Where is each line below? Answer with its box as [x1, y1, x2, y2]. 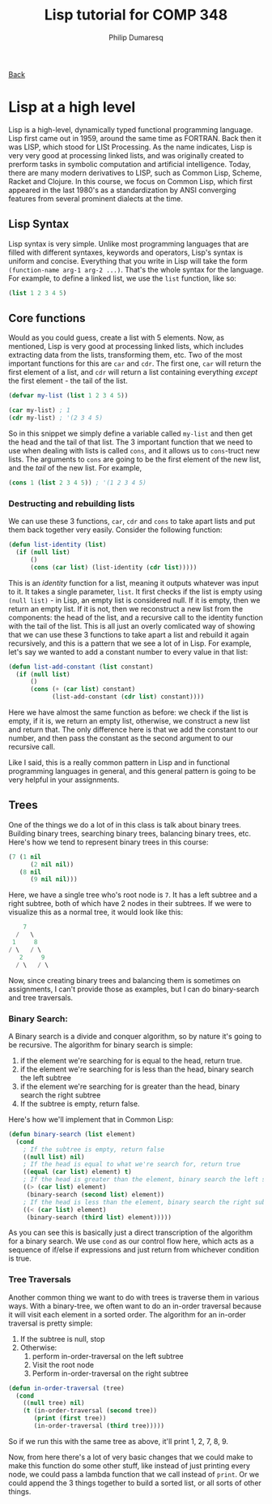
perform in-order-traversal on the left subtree [32, 1351, 184, 1360]
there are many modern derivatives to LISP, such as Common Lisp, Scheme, [8, 168, 262, 178]
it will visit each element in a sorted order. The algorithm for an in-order [8, 1309, 247, 1319]
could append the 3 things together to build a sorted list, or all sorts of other [8, 1478, 261, 1488]
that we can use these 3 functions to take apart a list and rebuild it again [8, 630, 249, 639]
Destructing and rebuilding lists [8, 497, 135, 509]
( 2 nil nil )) [29, 860, 74, 869]
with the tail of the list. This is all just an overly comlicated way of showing [8, 621, 256, 630]
